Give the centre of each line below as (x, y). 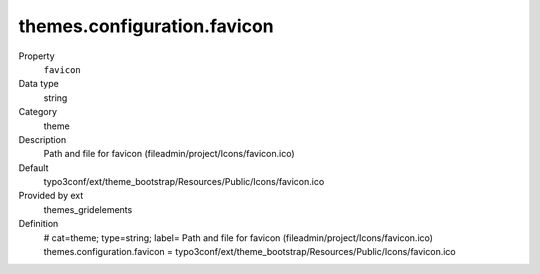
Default (33, 167)
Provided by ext (51, 196)
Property (36, 56)
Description (42, 139)
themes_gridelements (88, 209)
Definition (38, 224)
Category (38, 112)
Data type (38, 84)
